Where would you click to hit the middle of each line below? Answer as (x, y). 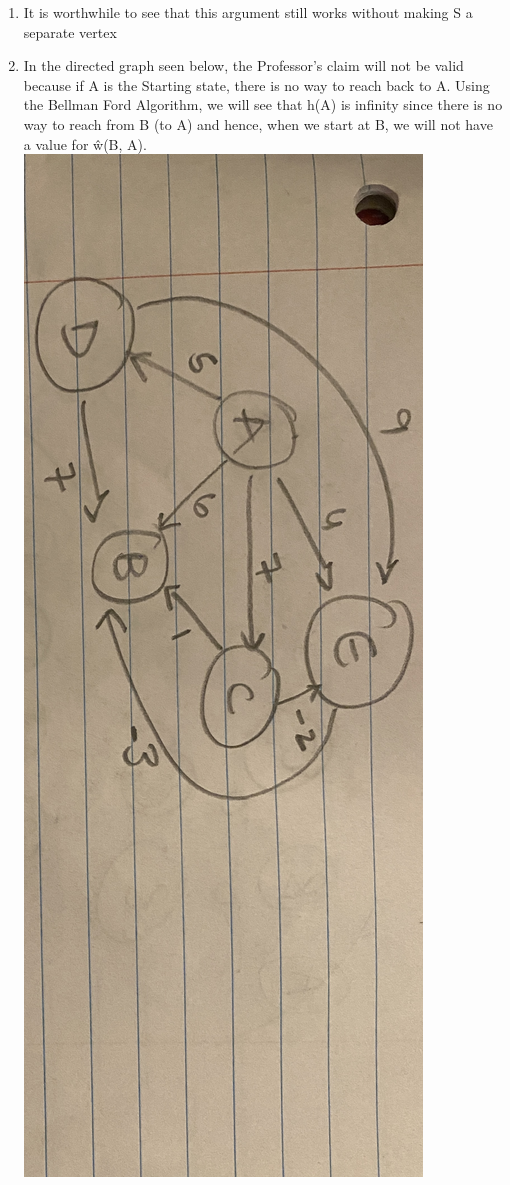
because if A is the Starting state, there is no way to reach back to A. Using (256, 84)
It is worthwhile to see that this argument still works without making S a (248, 12)
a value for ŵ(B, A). (85, 143)
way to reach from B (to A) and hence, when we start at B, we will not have (258, 123)
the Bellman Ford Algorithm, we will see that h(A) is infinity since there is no (263, 104)
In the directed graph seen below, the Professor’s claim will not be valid (243, 65)
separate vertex (70, 31)
